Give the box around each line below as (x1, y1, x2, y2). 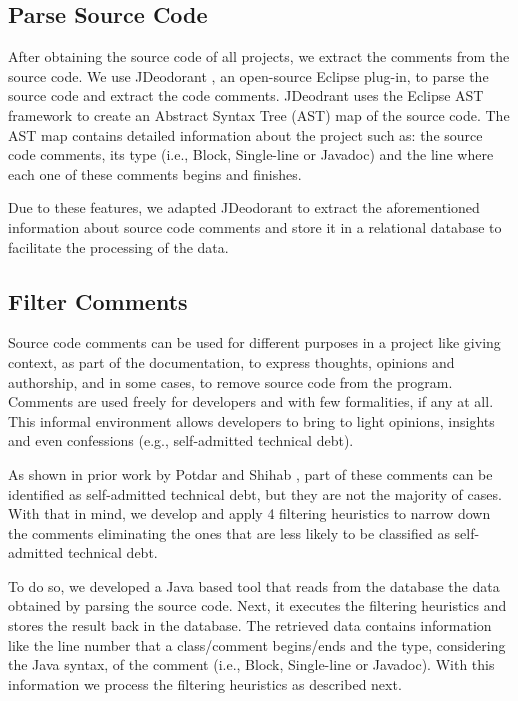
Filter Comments (8, 285, 188, 316)
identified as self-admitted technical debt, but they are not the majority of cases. (8, 483, 502, 504)
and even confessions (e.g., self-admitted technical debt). (8, 430, 354, 451)
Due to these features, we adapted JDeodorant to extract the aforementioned (8, 197, 480, 218)
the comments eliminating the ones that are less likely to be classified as (8, 522, 450, 543)
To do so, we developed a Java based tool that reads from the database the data (8, 575, 500, 596)
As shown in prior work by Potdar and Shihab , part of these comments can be (8, 463, 493, 484)
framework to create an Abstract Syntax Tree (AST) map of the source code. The (8, 104, 510, 125)
